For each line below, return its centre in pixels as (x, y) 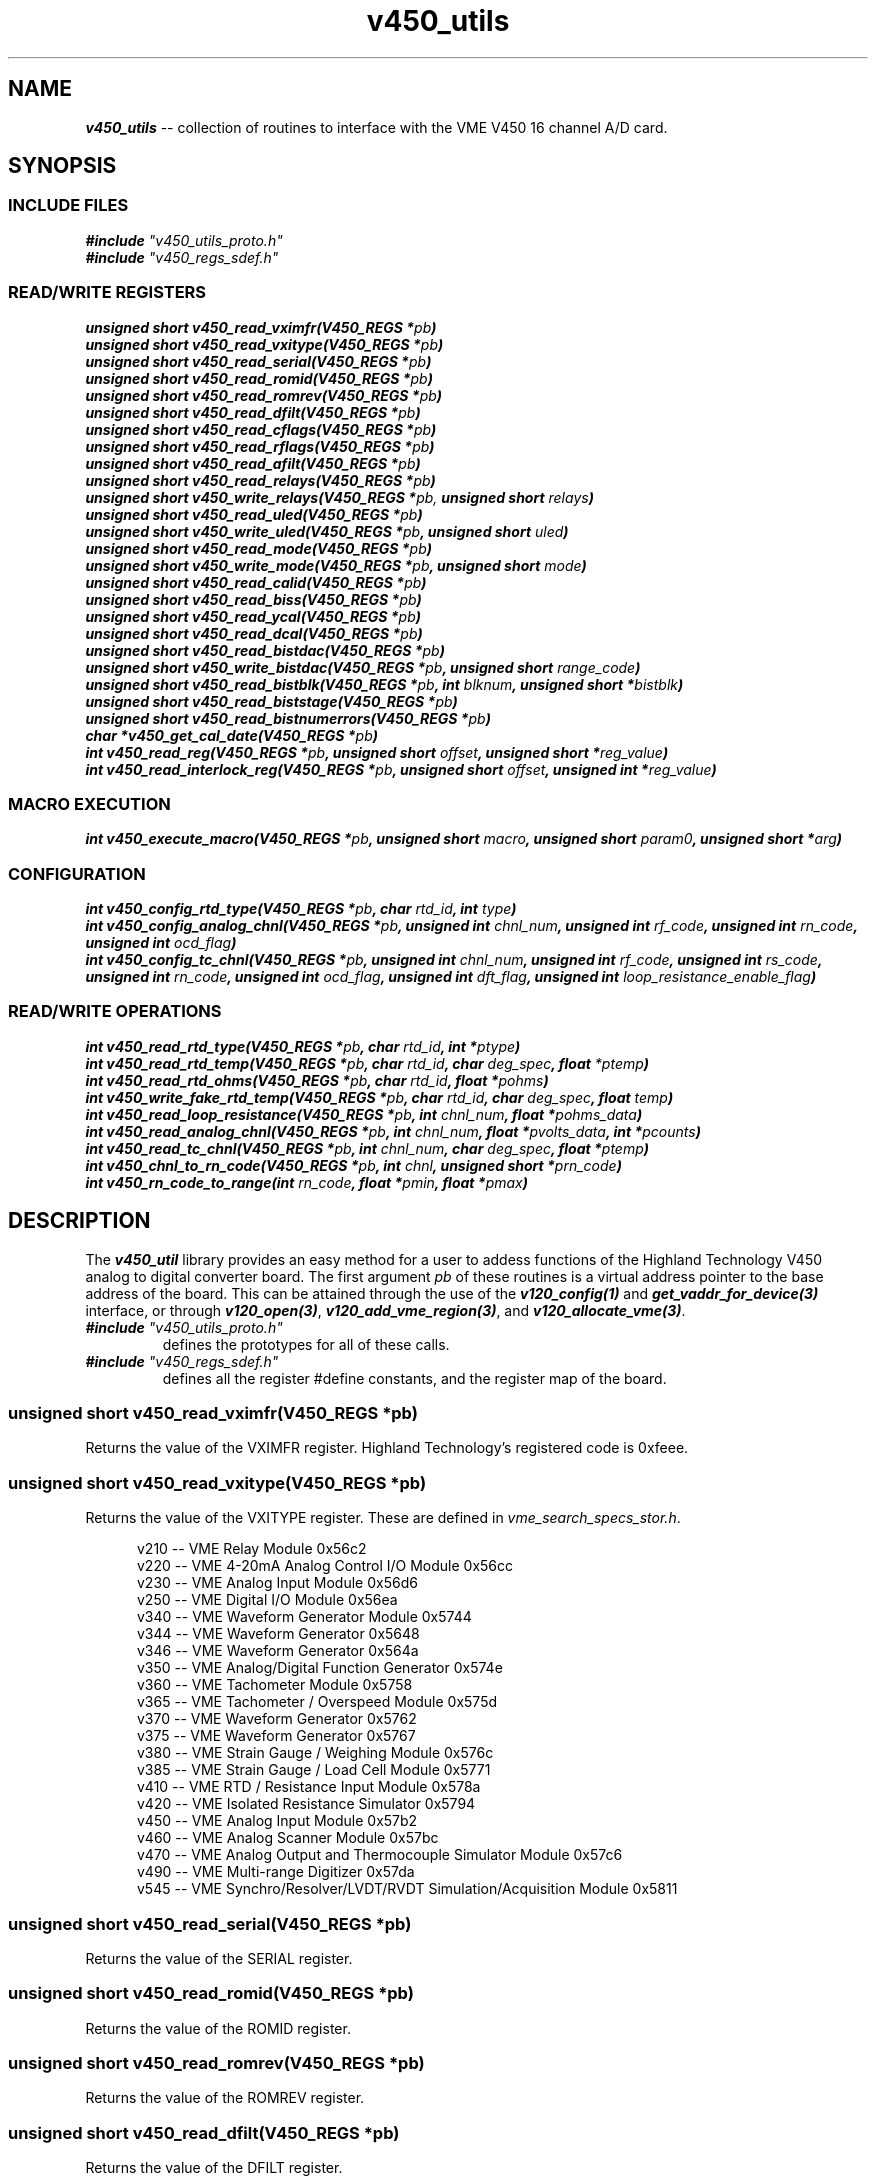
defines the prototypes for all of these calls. (306, 1344)
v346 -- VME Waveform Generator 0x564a (278, 1651)
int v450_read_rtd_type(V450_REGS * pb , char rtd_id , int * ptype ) (303, 1046)
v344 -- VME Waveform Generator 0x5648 (278, 1634)
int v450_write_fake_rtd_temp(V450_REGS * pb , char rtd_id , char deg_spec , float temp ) (379, 1097)
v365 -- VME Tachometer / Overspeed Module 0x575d (317, 1702)
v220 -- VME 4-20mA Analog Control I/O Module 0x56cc (325, 1566)
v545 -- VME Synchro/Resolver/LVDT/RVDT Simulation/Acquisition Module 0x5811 (407, 1889)
